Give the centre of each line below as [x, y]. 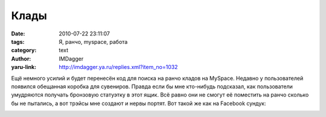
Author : [21, 58]
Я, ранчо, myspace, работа [93, 41]
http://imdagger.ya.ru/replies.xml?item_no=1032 [118, 67]
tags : [18, 41]
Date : [18, 34]
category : [24, 50]
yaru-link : [24, 67]
